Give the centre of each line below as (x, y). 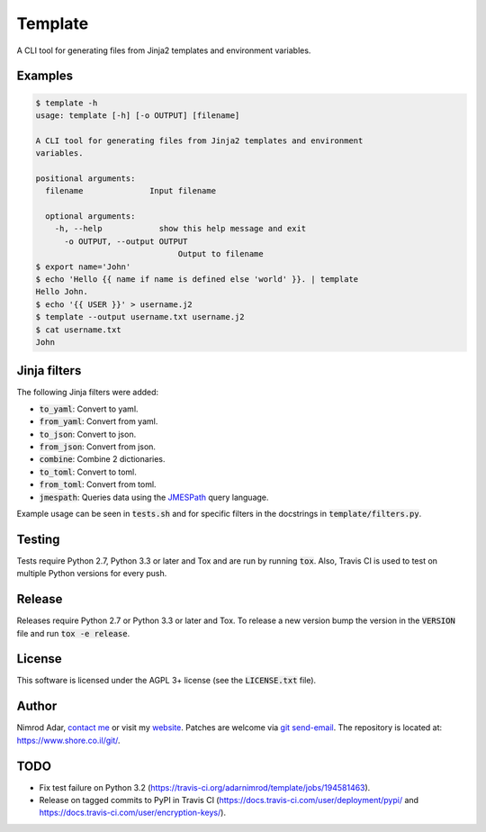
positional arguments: (85, 178)
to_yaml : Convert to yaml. (89, 409)
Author (37, 706)
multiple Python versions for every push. (92, 574)
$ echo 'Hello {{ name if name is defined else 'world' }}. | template (197, 280)
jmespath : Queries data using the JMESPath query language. (154, 497)
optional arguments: (90, 217)
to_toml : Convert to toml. (88, 472)
